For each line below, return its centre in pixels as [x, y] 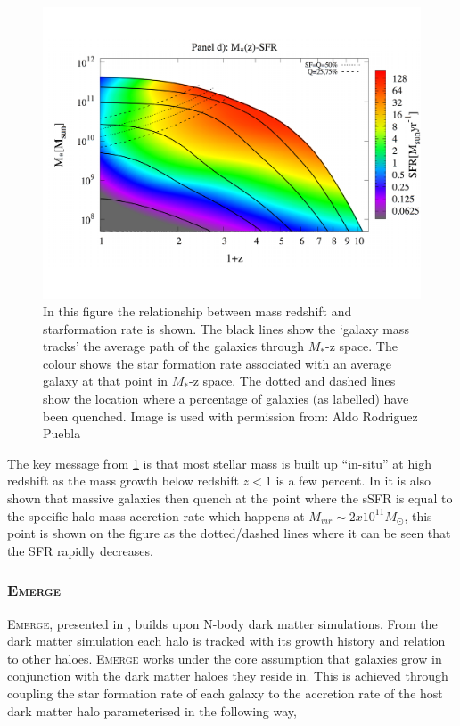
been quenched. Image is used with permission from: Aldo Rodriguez [230, 416]
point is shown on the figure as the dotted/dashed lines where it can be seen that [229, 533]
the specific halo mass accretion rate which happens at [156, 515]
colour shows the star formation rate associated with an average [217, 363]
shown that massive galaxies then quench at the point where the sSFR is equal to [230, 498]
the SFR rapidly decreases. [80, 550]
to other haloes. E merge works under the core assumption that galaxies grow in [225, 658]
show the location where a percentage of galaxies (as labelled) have [226, 399]
